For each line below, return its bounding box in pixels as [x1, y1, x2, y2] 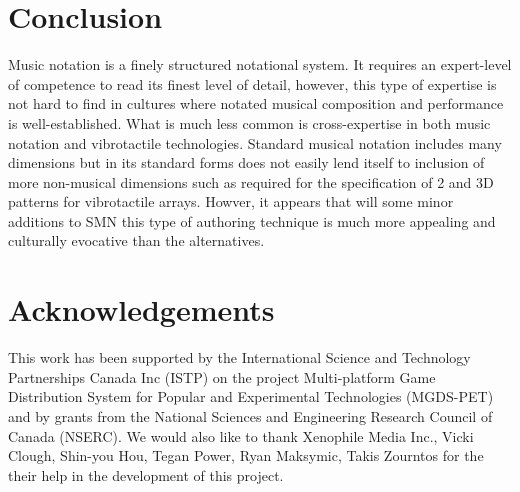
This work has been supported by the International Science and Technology [8, 347, 471, 368]
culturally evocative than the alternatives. [8, 230, 265, 251]
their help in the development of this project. [8, 464, 284, 485]
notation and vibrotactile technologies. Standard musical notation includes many [8, 132, 502, 153]
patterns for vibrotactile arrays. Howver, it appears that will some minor [8, 191, 454, 212]
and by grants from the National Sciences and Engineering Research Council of [8, 405, 493, 426]
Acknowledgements [8, 289, 275, 330]
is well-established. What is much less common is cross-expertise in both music [8, 112, 491, 133]
